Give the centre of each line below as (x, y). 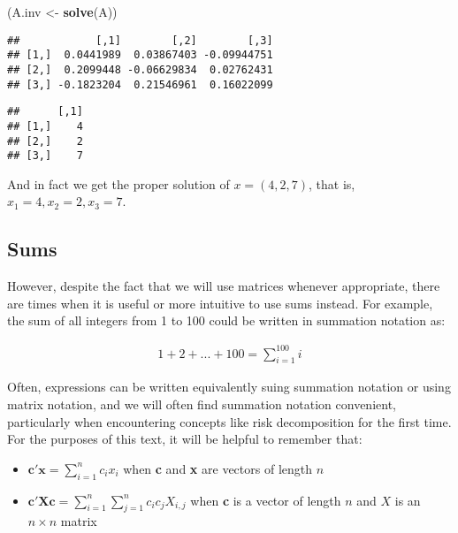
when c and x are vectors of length (218, 468)
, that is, (332, 183)
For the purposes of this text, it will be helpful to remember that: (185, 439)
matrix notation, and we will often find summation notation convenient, (202, 404)
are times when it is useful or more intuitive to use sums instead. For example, (220, 303)
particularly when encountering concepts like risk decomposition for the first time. (229, 421)
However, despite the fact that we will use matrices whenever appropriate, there (224, 286)
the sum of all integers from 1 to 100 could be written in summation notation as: (226, 320)
